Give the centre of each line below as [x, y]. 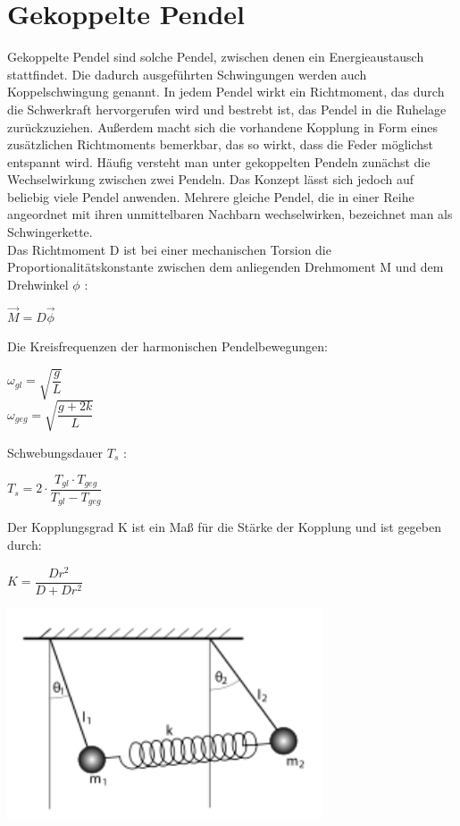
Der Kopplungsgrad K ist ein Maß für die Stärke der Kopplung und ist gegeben [225, 527]
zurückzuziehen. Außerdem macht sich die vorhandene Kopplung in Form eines [222, 126]
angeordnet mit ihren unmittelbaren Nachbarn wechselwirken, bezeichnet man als [230, 214]
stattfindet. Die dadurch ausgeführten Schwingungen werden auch [187, 74]
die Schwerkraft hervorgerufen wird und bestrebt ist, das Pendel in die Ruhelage [227, 109]
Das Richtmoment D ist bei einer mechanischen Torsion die [169, 249]
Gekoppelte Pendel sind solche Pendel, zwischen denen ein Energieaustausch [216, 57]
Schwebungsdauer [55, 452]
